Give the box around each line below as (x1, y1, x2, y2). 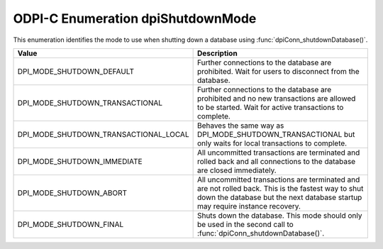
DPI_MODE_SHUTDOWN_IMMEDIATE (17, 156, 143, 166)
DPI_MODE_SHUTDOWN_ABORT (17, 188, 128, 198)
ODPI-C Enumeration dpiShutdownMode (13, 11, 257, 26)
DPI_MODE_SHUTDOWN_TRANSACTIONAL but (196, 129, 355, 139)
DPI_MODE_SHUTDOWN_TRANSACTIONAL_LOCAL (17, 129, 189, 139)
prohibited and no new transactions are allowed (196, 93, 356, 103)
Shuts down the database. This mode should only (196, 210, 362, 220)
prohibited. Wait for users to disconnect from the (196, 66, 360, 76)
